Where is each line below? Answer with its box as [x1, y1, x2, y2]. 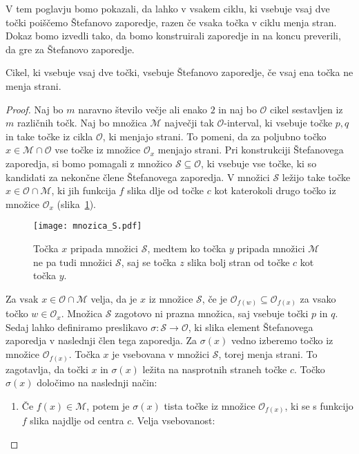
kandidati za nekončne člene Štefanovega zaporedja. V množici [6, 169, 270, 184]
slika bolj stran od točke [187, 254, 290, 269]
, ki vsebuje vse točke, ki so [201, 155, 317, 170]
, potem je [86, 398, 130, 413]
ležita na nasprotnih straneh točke [142, 361, 287, 376]
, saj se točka [121, 254, 177, 269]
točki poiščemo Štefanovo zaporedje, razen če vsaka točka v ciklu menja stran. [6, 15, 337, 29]
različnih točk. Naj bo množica [17, 115, 147, 130]
